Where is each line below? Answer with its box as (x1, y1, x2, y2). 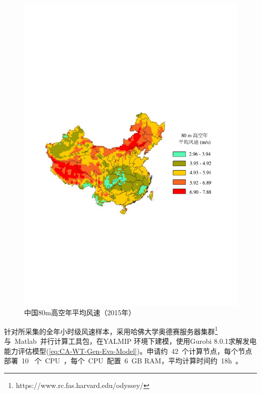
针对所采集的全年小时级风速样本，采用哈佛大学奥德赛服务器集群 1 (4, 324, 218, 336)
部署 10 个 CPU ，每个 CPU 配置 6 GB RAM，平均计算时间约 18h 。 (4, 355, 242, 366)
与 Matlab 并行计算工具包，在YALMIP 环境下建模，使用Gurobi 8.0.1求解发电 (4, 335, 257, 346)
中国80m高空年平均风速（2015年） (24, 307, 136, 318)
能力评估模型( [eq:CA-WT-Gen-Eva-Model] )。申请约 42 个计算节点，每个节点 (4, 345, 252, 356)
